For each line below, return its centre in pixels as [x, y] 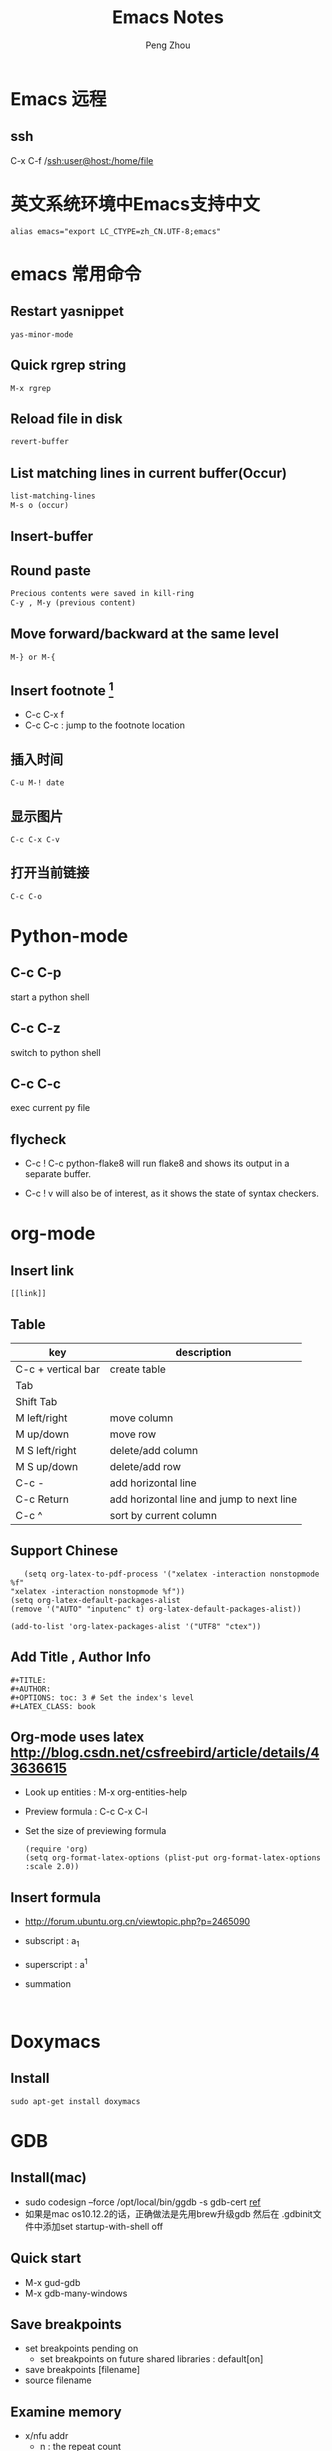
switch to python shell [56, 1052]
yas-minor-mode [42, 334]
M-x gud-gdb [52, 2282]
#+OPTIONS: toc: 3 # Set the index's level [102, 1697]
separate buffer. [58, 1174]
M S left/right [46, 1451]
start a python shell [50, 997]
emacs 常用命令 [76, 273]
